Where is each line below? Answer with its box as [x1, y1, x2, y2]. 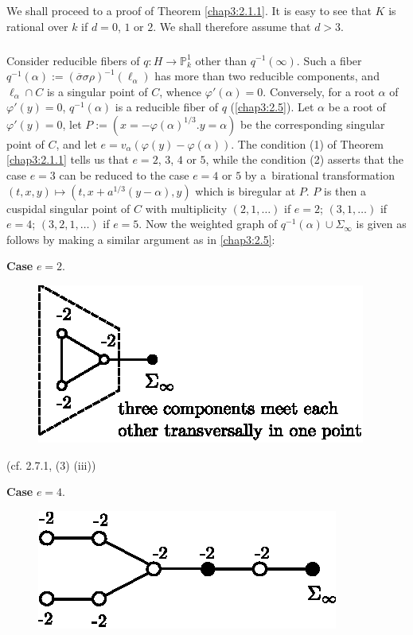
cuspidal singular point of [6, 199, 131, 216]
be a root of [328, 99, 386, 115]
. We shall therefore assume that [153, 17, 311, 34]
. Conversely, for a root [263, 83, 375, 99]
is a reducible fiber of [115, 99, 219, 115]
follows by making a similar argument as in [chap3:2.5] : [6, 230, 275, 247]
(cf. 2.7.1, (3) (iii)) [6, 456, 96, 473]
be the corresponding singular [240, 115, 385, 132]
